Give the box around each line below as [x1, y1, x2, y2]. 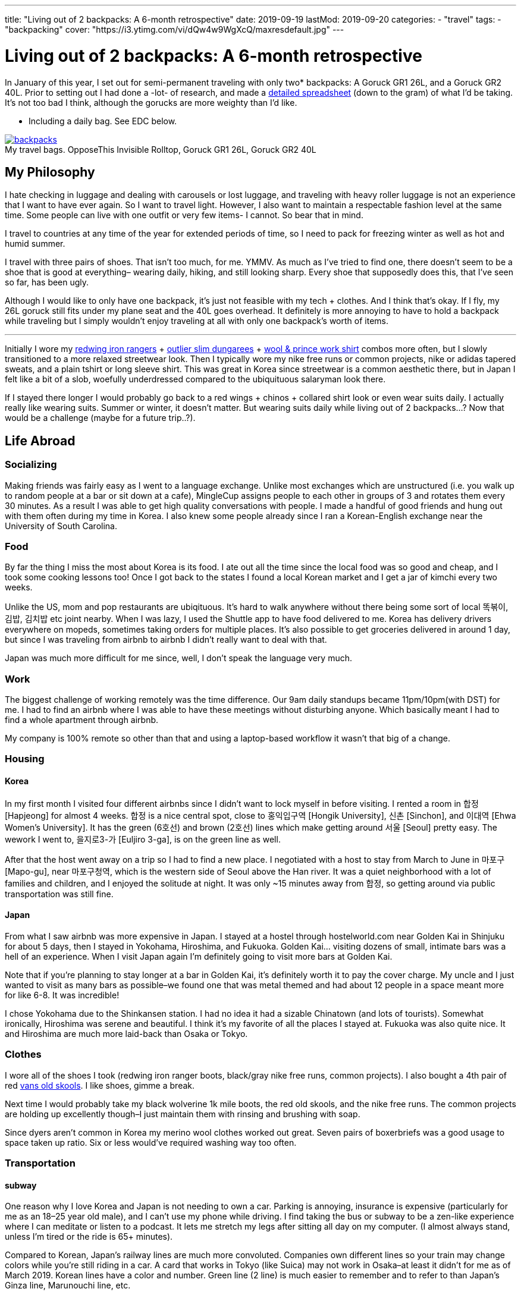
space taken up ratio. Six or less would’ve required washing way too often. [5, 1137, 297, 1148]
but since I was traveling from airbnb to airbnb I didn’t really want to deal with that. [5, 634, 327, 645]
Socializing [5, 458, 57, 471]
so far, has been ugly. [5, 277, 89, 288]
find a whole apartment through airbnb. [5, 715, 159, 725]
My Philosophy [5, 164, 95, 180]
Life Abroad [5, 433, 76, 448]
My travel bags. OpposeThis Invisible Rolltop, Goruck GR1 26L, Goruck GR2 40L [5, 144, 316, 155]
